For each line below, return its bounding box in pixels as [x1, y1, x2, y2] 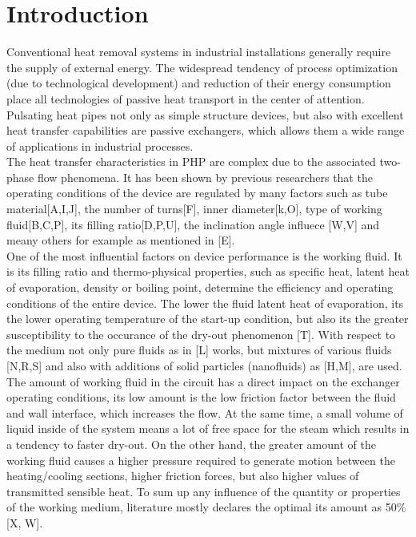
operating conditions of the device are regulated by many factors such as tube [6, 184, 388, 201]
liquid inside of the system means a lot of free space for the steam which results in [6, 420, 410, 437]
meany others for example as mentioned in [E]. [6, 232, 235, 248]
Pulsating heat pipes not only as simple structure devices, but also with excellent [6, 106, 404, 123]
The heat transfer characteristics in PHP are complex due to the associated [6, 153, 376, 170]
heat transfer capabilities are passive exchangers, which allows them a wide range [6, 122, 405, 139]
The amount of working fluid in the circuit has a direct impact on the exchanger [6, 373, 400, 390]
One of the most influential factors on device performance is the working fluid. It [6, 247, 402, 264]
